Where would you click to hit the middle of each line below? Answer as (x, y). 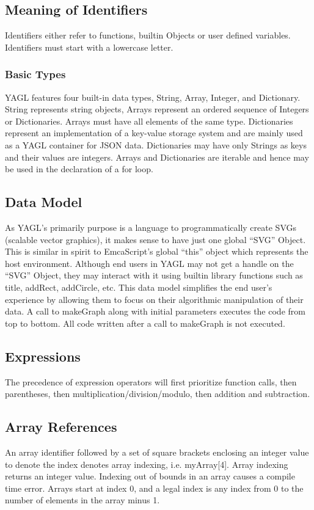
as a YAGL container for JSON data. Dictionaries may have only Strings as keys (156, 144)
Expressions (43, 356)
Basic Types (35, 74)
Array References (61, 427)
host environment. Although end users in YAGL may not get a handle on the (149, 263)
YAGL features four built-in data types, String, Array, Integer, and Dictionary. (153, 97)
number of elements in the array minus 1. (82, 500)
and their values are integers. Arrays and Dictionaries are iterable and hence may (157, 157)
